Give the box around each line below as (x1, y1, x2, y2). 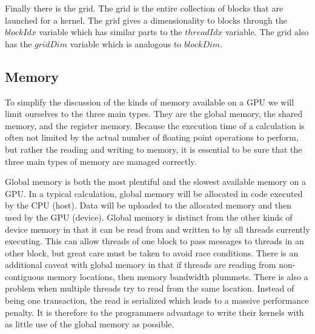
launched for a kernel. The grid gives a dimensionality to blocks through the (5, 13, 287, 26)
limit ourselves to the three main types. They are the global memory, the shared (5, 107, 303, 120)
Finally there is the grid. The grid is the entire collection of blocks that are (5, 2, 283, 14)
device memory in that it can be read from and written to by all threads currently (5, 222, 310, 235)
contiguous (5, 270, 45, 282)
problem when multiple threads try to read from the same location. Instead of (5, 282, 294, 295)
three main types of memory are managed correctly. (5, 155, 197, 167)
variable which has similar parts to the (39, 25, 182, 38)
